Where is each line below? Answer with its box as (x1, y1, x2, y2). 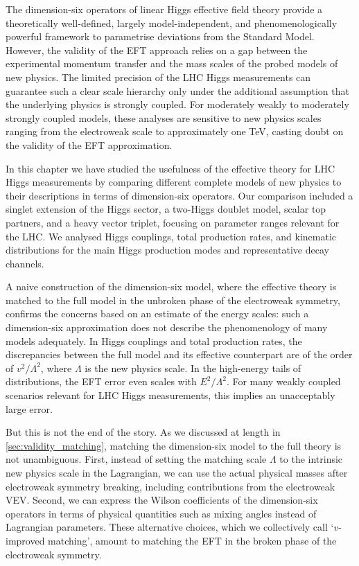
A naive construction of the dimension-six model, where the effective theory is (6, 279, 337, 294)
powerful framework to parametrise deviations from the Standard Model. (6, 29, 315, 44)
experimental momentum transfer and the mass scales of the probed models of (6, 56, 338, 71)
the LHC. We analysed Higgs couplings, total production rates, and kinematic (6, 229, 336, 243)
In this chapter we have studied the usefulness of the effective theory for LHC (6, 161, 335, 175)
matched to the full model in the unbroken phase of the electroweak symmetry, (6, 292, 340, 307)
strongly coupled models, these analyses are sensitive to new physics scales (6, 110, 322, 125)
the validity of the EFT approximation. (6, 137, 173, 152)
